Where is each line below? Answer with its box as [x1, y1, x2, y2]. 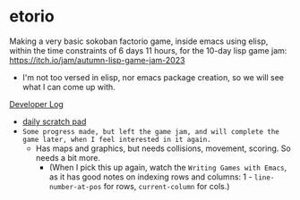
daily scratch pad [21, 116, 87, 127]
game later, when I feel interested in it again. [21, 135, 212, 144]
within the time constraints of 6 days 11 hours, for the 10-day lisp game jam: [9, 45, 287, 55]
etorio [9, 6, 56, 27]
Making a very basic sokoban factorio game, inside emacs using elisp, [9, 36, 269, 46]
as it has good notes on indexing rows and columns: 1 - [48, 171, 253, 182]
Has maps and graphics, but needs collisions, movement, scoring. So [35, 143, 291, 154]
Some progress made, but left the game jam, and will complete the [21, 127, 279, 136]
